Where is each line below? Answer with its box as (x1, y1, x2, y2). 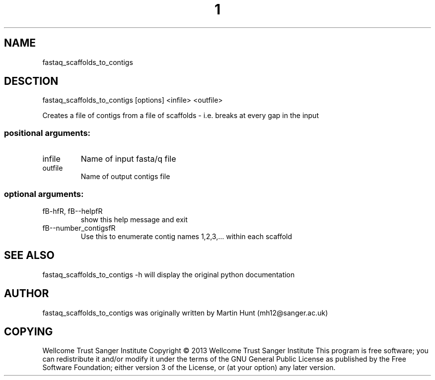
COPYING (4, 325, 53, 338)
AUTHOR (4, 287, 49, 300)
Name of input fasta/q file (80, 154, 176, 164)
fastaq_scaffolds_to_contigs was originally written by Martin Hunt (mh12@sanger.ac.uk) (42, 308, 328, 317)
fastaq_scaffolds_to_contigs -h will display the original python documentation (42, 270, 295, 279)
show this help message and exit (80, 215, 188, 224)
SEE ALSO (4, 249, 55, 262)
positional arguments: (4, 127, 91, 138)
